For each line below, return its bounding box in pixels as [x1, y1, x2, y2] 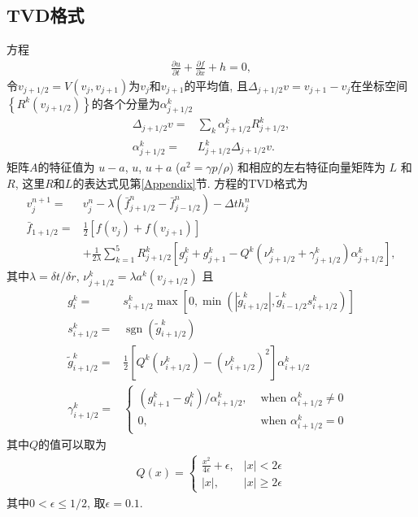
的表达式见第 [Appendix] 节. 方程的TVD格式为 [72, 174, 308, 191]
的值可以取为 [38, 435, 107, 452]
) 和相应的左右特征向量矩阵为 [229, 159, 385, 176]
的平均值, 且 [184, 76, 248, 93]
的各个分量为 [91, 94, 160, 111]
